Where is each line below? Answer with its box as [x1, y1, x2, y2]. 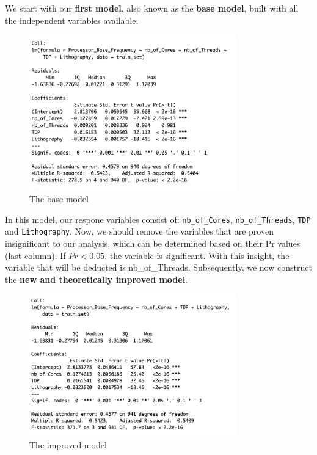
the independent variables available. [5, 13, 139, 26]
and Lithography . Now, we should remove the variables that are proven [5, 225, 274, 238]
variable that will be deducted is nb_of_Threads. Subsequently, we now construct [5, 261, 312, 274]
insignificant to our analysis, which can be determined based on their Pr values [5, 237, 301, 250]
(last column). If [5, 249, 66, 261]
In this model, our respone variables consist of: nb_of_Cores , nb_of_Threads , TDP [5, 213, 311, 225]
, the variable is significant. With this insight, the [104, 249, 290, 261]
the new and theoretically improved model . [5, 272, 188, 285]
